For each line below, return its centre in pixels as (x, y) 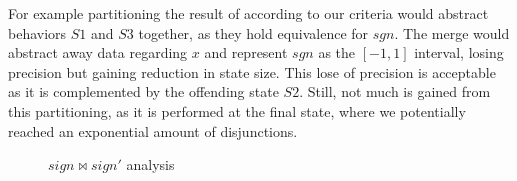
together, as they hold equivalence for (253, 32)
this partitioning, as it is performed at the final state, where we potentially (237, 110)
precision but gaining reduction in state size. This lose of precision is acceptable (252, 71)
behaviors (37, 32)
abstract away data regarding (98, 52)
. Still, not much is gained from (395, 91)
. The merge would (452, 32)
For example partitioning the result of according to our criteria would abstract (248, 13)
